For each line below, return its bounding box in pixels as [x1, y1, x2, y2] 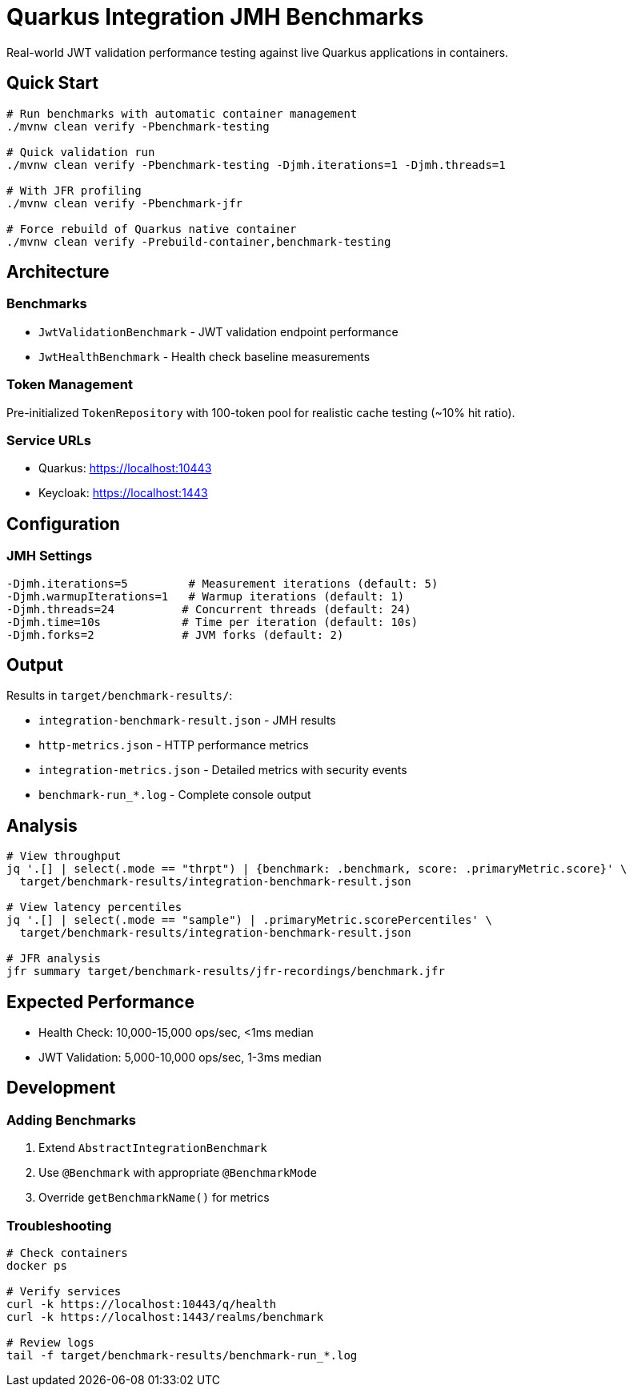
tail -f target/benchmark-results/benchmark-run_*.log [6, 1349, 358, 1363]
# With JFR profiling [6, 183, 142, 197]
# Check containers [6, 1246, 128, 1260]
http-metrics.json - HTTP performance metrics [38, 738, 309, 753]
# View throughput [6, 849, 122, 863]
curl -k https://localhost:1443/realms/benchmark [6, 1311, 324, 1324]
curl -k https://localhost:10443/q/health [6, 1298, 277, 1311]
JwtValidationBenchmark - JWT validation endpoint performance [38, 324, 399, 339]
